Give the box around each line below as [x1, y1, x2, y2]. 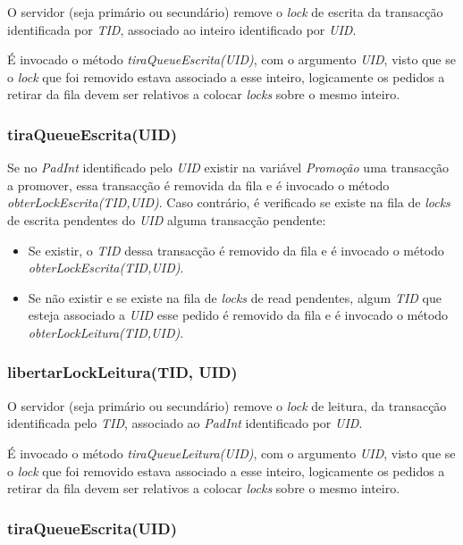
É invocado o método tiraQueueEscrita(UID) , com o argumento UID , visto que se [7, 50, 456, 69]
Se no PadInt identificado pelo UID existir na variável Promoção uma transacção [7, 158, 450, 177]
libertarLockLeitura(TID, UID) [7, 361, 238, 383]
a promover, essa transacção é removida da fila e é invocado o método [7, 175, 390, 194]
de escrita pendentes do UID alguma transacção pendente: [7, 210, 326, 229]
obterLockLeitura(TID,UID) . [28, 323, 184, 341]
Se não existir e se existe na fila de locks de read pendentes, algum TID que [28, 288, 442, 306]
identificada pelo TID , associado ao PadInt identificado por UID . [7, 414, 363, 432]
